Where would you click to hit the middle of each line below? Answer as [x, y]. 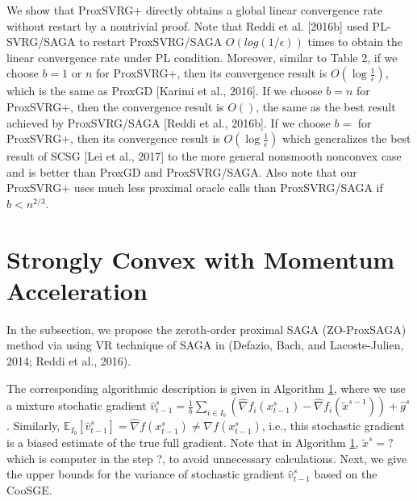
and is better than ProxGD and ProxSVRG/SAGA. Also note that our [182, 171]
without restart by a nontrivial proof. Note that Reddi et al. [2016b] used [188, 25]
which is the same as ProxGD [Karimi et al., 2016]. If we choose [165, 91]
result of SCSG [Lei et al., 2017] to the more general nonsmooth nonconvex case [204, 156]
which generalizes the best [346, 138]
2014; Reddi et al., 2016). [69, 361]
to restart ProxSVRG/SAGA [151, 42]
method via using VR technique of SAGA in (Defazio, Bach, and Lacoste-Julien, [205, 345]
